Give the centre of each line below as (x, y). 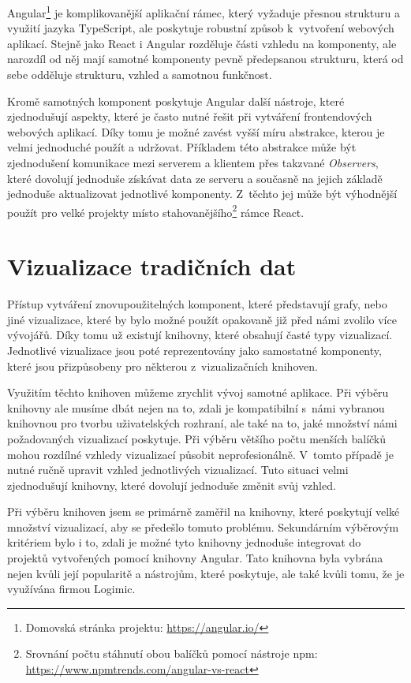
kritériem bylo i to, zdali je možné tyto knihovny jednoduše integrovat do (184, 542)
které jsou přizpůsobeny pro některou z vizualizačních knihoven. (163, 366)
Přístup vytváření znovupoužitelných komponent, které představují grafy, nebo (197, 304)
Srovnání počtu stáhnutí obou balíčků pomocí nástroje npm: (172, 653)
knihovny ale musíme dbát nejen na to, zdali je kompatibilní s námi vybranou (196, 407)
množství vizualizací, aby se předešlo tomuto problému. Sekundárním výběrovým (203, 526)
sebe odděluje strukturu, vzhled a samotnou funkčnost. (140, 75)
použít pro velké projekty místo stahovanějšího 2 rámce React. (156, 211)
